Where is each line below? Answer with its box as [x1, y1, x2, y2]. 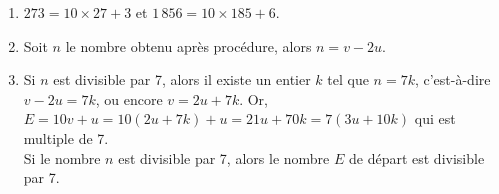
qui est [414, 108, 456, 129]
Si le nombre [23, 147, 101, 168]
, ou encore [95, 88, 163, 109]
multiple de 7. [23, 127, 109, 148]
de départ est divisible [348, 147, 485, 168]
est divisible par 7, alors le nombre [118, 147, 330, 168]
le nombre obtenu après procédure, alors [65, 35, 312, 56]
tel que [327, 69, 369, 90]
